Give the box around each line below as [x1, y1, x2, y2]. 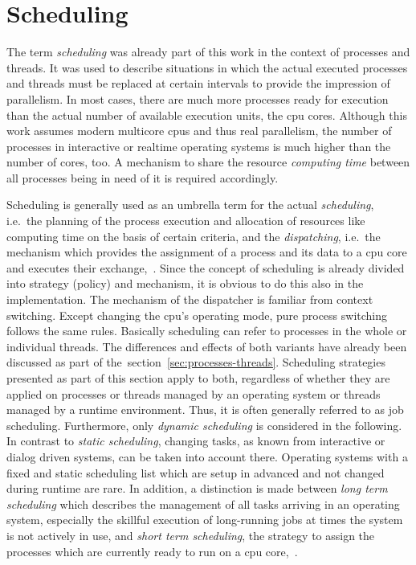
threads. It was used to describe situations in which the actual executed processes [6, 59, 408, 76]
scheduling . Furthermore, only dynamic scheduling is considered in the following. [6, 416, 402, 433]
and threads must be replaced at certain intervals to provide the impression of [6, 75, 390, 92]
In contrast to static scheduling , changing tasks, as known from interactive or [6, 432, 385, 449]
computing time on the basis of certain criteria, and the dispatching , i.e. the [6, 227, 381, 244]
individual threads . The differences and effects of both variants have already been [6, 338, 407, 354]
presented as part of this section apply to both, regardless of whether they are [6, 370, 390, 386]
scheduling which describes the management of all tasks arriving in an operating [6, 495, 400, 512]
